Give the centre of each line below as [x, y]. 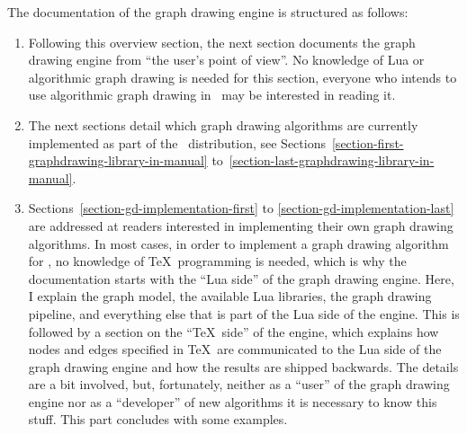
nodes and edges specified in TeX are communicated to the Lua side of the [235, 349]
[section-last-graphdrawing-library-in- [332, 160]
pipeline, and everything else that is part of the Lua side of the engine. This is [244, 313]
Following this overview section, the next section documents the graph [222, 42]
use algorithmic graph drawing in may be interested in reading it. [212, 95]
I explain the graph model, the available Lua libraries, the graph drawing [230, 296]
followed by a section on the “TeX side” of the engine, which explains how [233, 331]
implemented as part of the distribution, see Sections [177, 142]
